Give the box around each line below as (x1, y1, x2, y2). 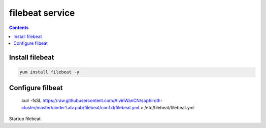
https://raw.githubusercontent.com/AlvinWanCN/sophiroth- (42, 97, 163, 103)
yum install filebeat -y (19, 69, 80, 75)
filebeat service (9, 7, 75, 18)
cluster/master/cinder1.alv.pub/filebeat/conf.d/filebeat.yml (21, 104, 140, 110)
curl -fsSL (21, 97, 42, 103)
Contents (9, 25, 29, 31)
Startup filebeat (9, 116, 41, 122)
